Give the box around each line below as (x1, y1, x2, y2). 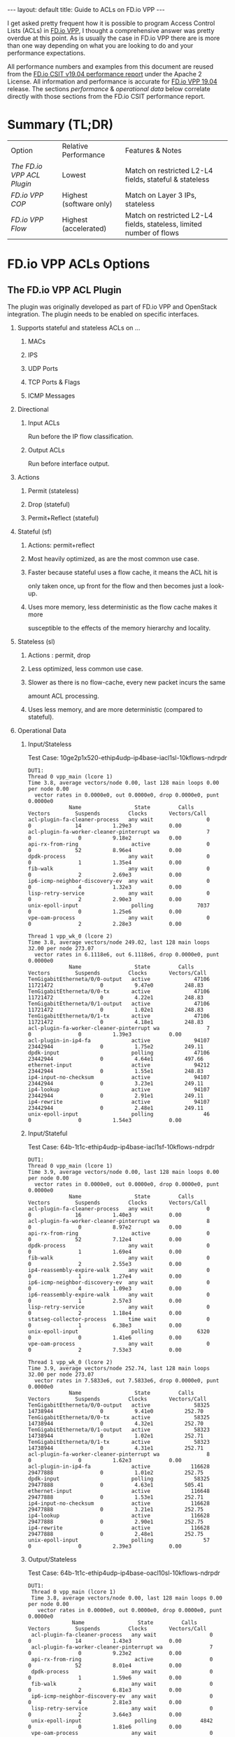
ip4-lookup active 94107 (27, 1086, 210, 1093)
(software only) (62, 198, 113, 208)
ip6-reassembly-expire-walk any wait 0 (27, 1291, 210, 1298)
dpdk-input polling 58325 (27, 1475, 210, 1482)
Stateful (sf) (17, 527, 52, 536)
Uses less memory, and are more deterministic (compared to (27, 705, 203, 713)
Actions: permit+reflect (27, 541, 95, 549)
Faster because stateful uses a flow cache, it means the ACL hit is (27, 568, 218, 576)
